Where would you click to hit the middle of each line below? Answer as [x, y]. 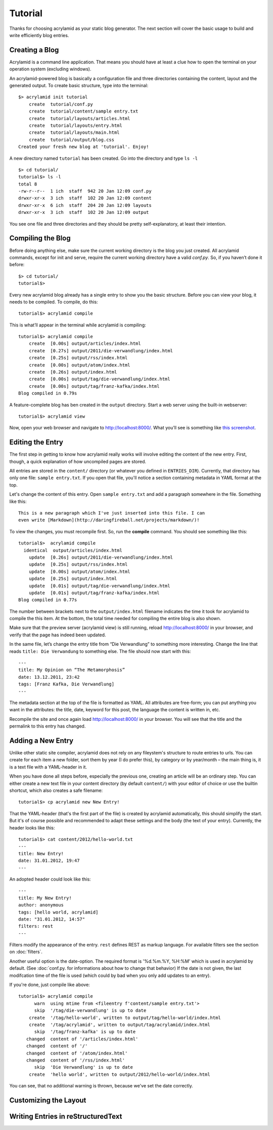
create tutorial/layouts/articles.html [80, 118]
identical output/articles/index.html [73, 550]
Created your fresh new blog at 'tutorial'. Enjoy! [84, 147]
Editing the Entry [36, 442]
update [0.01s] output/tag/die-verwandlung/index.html [99, 586]
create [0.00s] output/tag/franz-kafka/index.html [94, 386]
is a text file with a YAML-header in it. [48, 767]
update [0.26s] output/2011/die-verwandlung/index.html [101, 557]
